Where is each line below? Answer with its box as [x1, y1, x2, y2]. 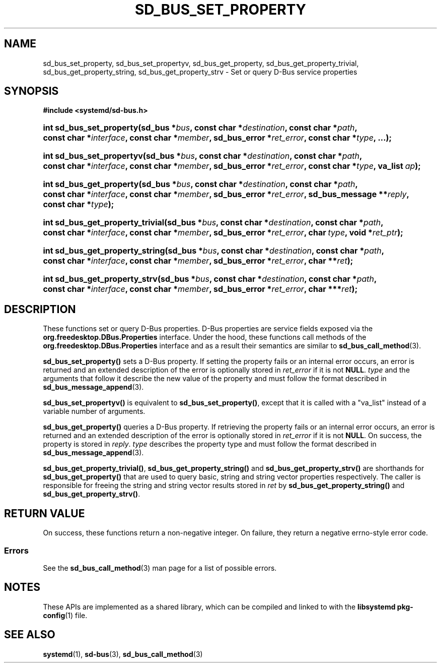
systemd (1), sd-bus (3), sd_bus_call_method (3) [43, 649, 203, 658]
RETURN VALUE [4, 507, 85, 520]
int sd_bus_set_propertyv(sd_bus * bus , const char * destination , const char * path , [43, 151, 362, 161]
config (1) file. [43, 611, 88, 620]
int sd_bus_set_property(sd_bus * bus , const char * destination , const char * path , [43, 123, 357, 133]
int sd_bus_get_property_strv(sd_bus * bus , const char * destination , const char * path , [43, 274, 377, 284]
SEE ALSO [4, 628, 55, 641]
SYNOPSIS [4, 85, 59, 98]
